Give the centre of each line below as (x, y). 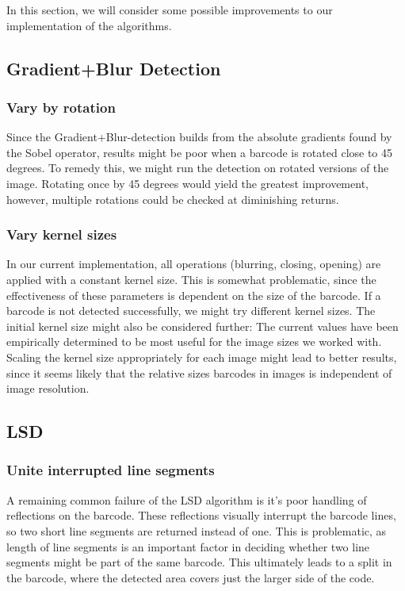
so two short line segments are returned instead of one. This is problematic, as (197, 530)
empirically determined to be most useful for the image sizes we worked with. (194, 342)
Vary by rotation (61, 107)
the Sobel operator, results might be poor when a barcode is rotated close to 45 (200, 152)
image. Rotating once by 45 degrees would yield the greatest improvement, (187, 183)
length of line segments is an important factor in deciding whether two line (188, 546)
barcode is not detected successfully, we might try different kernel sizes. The (191, 311)
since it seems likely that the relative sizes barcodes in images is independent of (199, 372)
